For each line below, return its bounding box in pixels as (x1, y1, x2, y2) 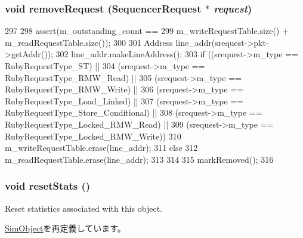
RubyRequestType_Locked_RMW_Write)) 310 (5, 129, 181, 142)
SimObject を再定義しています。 (5, 222, 126, 234)
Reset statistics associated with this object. (5, 202, 162, 214)
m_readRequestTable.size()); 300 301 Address (5, 36, 173, 48)
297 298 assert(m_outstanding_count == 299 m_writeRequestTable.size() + (5, 24, 289, 37)
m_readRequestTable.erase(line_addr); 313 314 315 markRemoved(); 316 (5, 153, 274, 165)
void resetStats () (5, 178, 91, 193)
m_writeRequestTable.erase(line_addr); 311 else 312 (5, 141, 198, 154)
